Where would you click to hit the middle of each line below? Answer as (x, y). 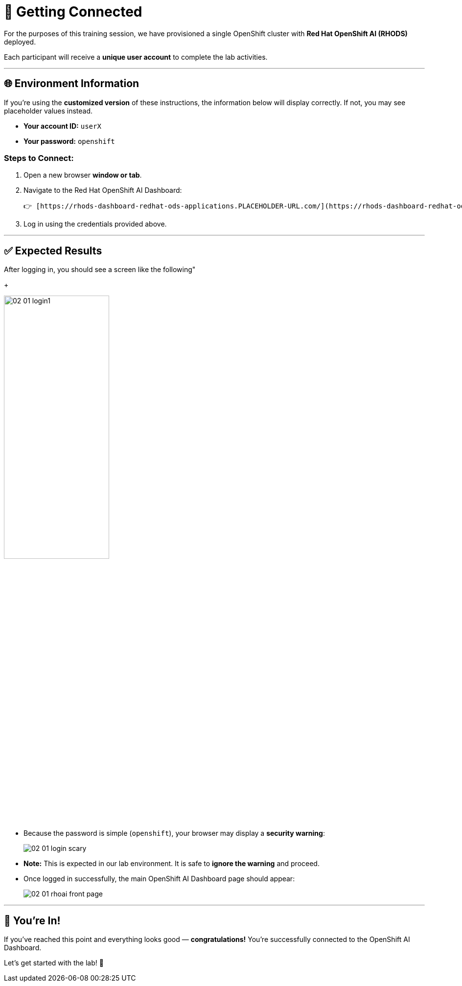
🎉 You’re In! (32, 920)
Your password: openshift (69, 141)
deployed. (20, 42)
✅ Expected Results (53, 251)
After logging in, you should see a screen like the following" (100, 270)
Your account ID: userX (62, 126)
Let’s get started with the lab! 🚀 (54, 963)
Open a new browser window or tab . (83, 175)
